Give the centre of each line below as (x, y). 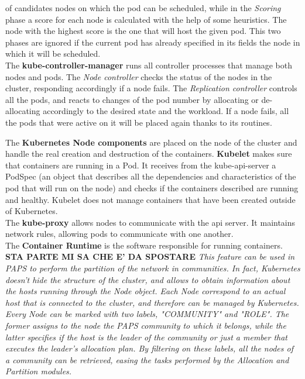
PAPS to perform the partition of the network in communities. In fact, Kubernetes (153, 268)
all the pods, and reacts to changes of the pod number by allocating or (132, 99)
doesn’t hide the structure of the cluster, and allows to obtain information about (148, 279)
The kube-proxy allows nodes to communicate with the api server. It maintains (150, 222)
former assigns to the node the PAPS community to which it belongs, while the (146, 325)
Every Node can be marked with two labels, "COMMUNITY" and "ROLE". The (147, 314)
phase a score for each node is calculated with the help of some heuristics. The (146, 19)
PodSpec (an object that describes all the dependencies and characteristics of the (151, 176)
